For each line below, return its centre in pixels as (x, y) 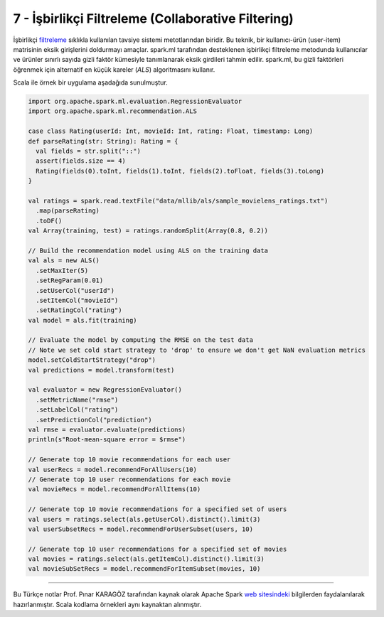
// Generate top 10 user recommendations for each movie (129, 479)
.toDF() (49, 221)
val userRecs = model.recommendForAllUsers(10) (112, 470)
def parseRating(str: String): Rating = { (103, 141)
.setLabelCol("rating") (77, 410)
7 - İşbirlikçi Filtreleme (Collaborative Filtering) (154, 18)
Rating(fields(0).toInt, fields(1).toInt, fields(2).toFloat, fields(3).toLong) (180, 171)
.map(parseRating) (68, 211)
